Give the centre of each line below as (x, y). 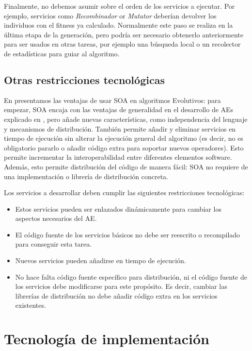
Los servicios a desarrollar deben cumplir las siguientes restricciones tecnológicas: (124, 192)
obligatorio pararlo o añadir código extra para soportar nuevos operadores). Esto (124, 147)
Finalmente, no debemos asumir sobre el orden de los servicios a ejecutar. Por (119, 6)
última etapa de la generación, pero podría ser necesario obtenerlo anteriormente (124, 34)
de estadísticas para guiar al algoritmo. (62, 53)
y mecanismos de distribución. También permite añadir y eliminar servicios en (120, 128)
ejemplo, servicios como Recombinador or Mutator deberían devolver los (110, 15)
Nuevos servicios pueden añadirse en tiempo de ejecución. (101, 260)
